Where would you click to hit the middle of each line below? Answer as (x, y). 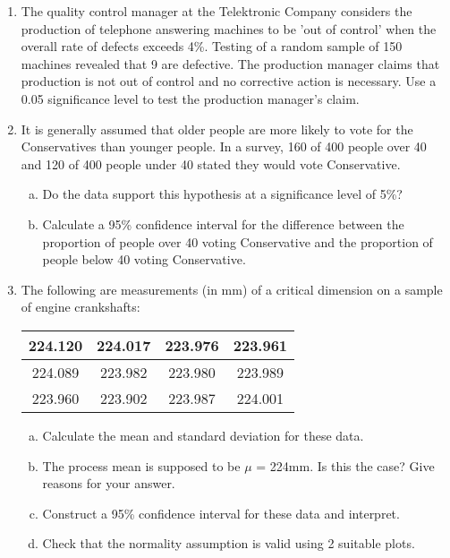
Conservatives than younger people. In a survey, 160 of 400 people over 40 (224, 146)
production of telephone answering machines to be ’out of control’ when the (229, 28)
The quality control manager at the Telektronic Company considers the (217, 11)
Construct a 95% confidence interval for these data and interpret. (221, 513)
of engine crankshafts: (81, 307)
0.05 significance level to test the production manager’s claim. (190, 98)
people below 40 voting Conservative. (144, 259)
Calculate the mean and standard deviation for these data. (203, 435)
